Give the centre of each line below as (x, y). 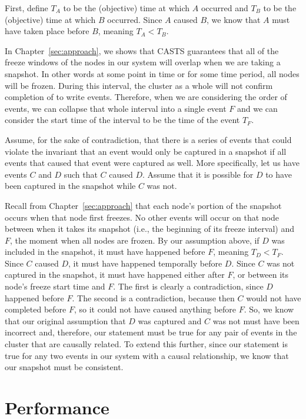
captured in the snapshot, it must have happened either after (115, 275)
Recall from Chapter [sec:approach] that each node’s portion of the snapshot (143, 205)
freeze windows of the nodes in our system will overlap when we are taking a (143, 62)
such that (81, 174)
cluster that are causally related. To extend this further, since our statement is (146, 344)
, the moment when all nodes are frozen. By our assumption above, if (135, 240)
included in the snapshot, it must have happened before (105, 252)
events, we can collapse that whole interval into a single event (116, 108)
